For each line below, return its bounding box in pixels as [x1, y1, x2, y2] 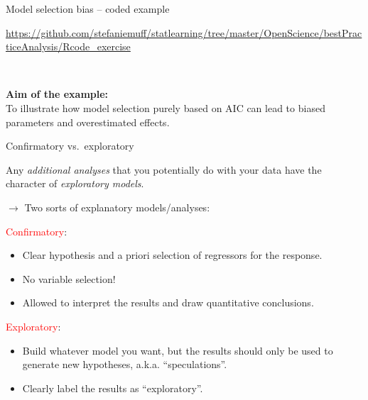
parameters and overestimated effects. [6, 114, 170, 129]
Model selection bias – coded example [6, 1, 170, 16]
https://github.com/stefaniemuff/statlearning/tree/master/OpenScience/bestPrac [6, 25, 362, 40]
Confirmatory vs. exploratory [6, 138, 134, 153]
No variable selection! [22, 271, 116, 286]
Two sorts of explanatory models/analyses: [24, 199, 210, 214]
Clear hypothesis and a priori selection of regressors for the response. [22, 248, 323, 262]
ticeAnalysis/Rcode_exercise [6, 39, 131, 54]
